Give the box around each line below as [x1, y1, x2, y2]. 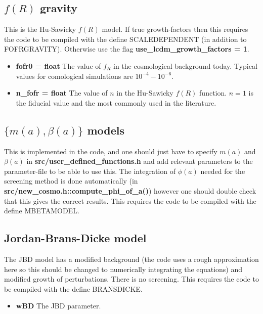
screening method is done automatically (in [4, 175, 138, 186]
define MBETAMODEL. [4, 205, 79, 216]
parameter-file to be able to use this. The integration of [4, 165, 176, 176]
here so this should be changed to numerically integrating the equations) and [4, 263, 243, 274]
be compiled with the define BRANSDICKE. [4, 283, 143, 294]
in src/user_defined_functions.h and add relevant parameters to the [26, 156, 253, 166]
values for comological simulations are [16, 70, 133, 81]
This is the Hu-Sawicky [4, 24, 76, 34]
